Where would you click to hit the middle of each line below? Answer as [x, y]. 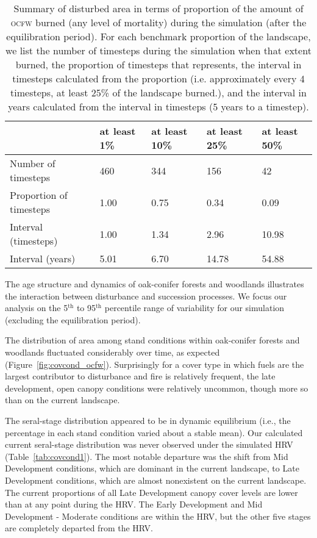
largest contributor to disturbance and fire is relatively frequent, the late [140, 376]
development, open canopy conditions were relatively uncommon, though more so [157, 388]
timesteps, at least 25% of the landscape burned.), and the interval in [158, 92]
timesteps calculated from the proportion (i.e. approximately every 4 [158, 78]
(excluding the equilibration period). [73, 319]
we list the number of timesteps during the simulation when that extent [158, 50]
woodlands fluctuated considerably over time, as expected [112, 352]
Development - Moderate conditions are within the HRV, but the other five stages [158, 516]
